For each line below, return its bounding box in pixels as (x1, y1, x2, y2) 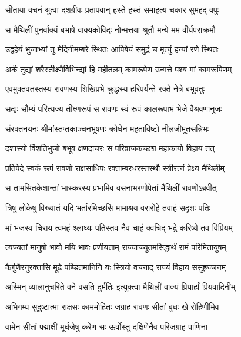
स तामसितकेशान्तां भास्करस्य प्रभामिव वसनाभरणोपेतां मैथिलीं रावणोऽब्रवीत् (5, 181, 217, 194)
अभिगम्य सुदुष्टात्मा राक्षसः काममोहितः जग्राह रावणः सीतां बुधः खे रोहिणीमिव (5, 300, 219, 312)
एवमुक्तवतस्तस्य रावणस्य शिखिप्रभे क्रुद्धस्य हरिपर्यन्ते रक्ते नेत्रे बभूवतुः (5, 82, 205, 95)
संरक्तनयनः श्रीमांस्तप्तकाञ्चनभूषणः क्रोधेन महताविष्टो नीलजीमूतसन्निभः (5, 122, 209, 134)
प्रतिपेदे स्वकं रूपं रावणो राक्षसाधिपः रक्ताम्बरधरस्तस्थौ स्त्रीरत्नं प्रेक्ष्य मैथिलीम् (5, 161, 225, 174)
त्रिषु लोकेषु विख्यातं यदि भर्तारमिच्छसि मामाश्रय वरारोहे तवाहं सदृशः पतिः (5, 201, 210, 213)
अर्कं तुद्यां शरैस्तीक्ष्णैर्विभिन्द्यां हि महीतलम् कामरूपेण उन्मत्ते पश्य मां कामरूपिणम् (5, 62, 232, 75)
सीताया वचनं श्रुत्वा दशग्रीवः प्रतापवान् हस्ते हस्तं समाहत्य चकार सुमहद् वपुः (5, 4, 219, 15)
